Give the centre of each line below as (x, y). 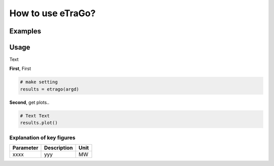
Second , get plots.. (29, 102)
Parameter (25, 148)
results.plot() (39, 123)
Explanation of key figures (42, 138)
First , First (20, 69)
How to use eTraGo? (53, 13)
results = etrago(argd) (50, 89)
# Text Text (35, 116)
